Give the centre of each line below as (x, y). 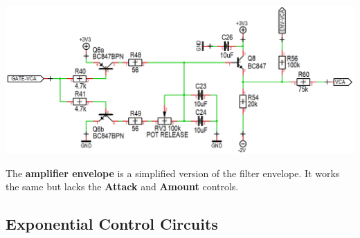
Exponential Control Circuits (112, 224)
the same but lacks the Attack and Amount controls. (122, 186)
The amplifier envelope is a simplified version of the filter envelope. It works (173, 173)
